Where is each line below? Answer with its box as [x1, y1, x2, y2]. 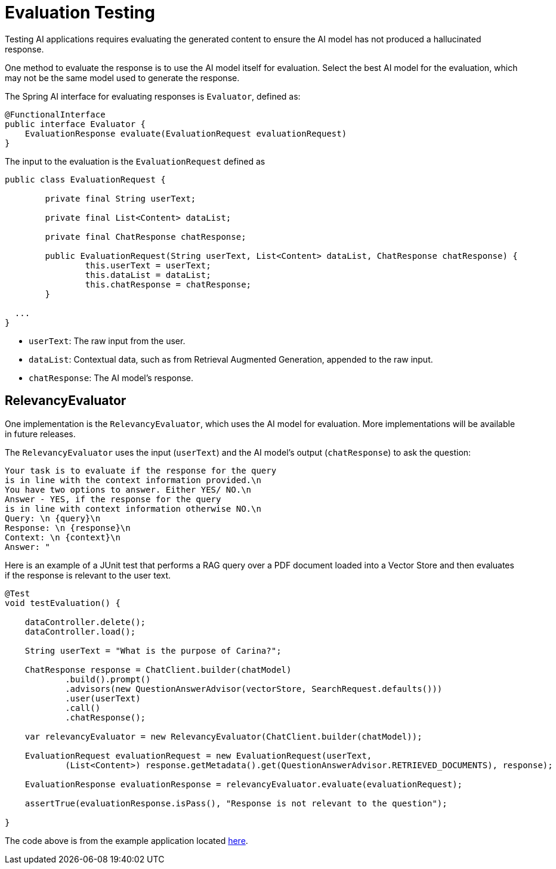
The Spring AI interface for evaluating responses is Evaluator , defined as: [5, 91, 301, 101]
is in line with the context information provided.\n [5, 475, 261, 485]
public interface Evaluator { [5, 119, 146, 129]
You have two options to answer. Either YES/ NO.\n [5, 484, 252, 494]
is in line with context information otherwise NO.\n [5, 503, 261, 514]
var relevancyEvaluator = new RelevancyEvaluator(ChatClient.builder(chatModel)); [24, 731, 422, 741]
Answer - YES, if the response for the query [5, 494, 221, 504]
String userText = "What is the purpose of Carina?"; [24, 645, 282, 655]
